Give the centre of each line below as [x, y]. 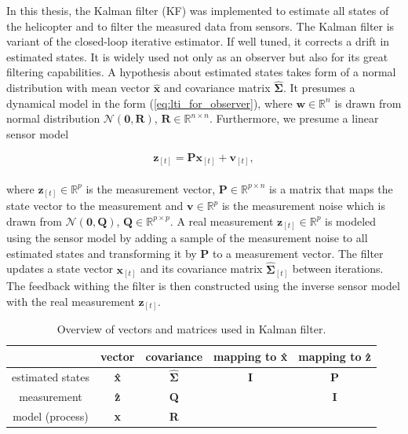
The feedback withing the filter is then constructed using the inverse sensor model [203, 286]
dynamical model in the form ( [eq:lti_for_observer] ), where [149, 103]
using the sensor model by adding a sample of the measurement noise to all [187, 238]
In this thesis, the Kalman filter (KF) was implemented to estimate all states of [198, 10]
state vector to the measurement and [95, 206]
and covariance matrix [217, 88]
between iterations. [338, 268]
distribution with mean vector [78, 88]
